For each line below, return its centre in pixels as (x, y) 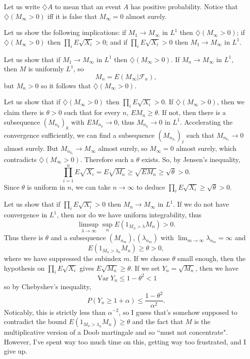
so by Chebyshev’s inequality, (48, 286)
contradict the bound (35, 321)
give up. (16, 351)
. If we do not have (201, 204)
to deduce (151, 187)
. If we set (145, 268)
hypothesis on (24, 268)
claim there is (24, 112)
